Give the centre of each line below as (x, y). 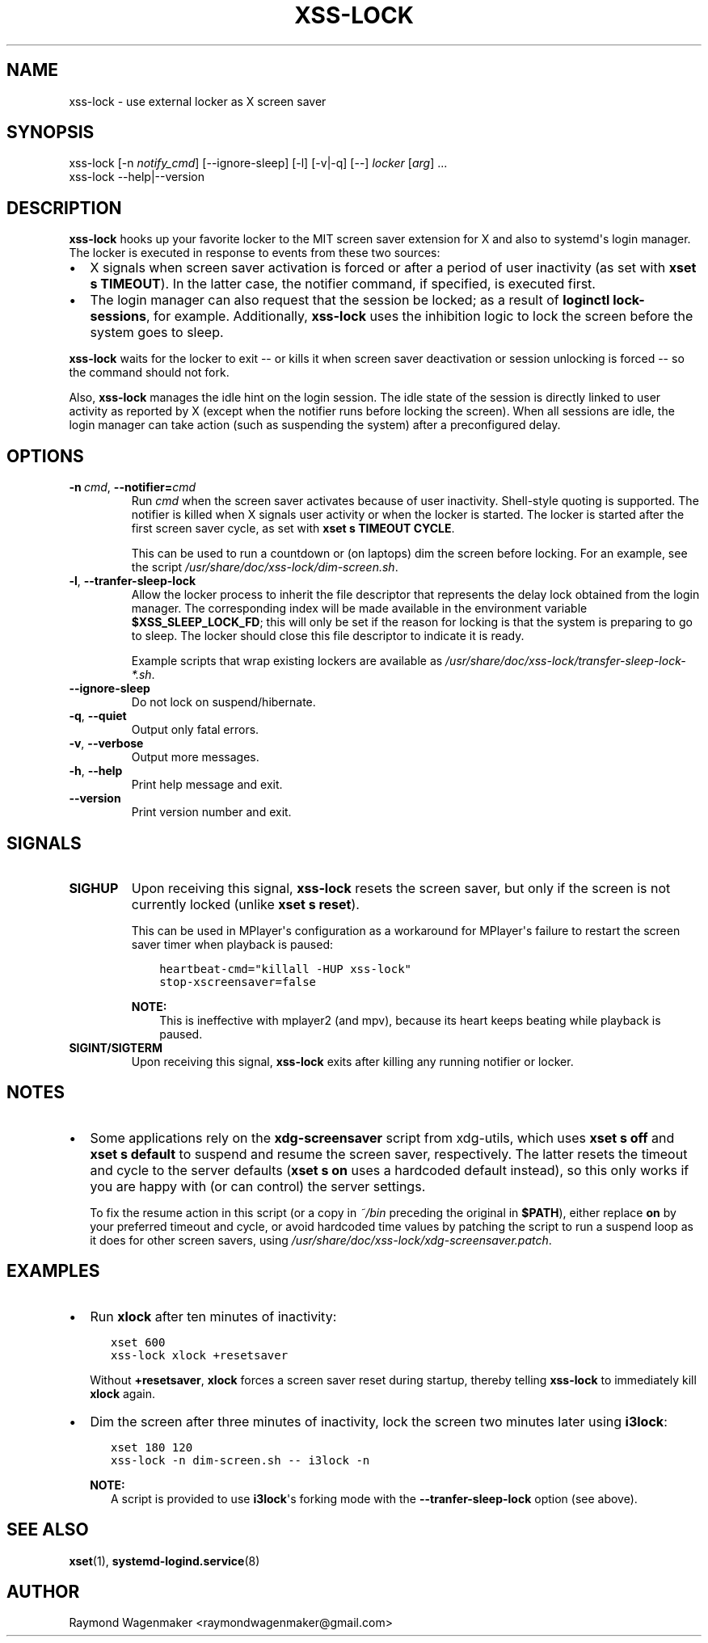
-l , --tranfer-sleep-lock (133, 581)
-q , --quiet (98, 716)
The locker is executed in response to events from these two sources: (255, 253)
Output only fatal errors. (195, 730)
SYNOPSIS (51, 133)
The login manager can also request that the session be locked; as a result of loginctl (350, 300)
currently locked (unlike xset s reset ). (245, 904)
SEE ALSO (48, 1530)
